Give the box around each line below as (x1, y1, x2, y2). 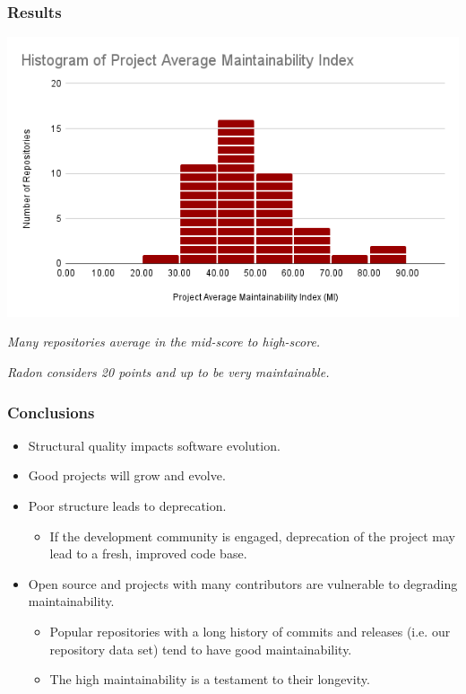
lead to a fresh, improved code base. (49, 544, 247, 563)
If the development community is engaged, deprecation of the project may (49, 526, 456, 545)
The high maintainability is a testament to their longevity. (49, 670, 370, 689)
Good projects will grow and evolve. (28, 466, 226, 485)
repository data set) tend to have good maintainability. (49, 639, 352, 658)
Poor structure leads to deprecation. (28, 496, 227, 515)
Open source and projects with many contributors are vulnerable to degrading (28, 574, 458, 593)
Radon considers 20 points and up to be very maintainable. (7, 363, 330, 382)
